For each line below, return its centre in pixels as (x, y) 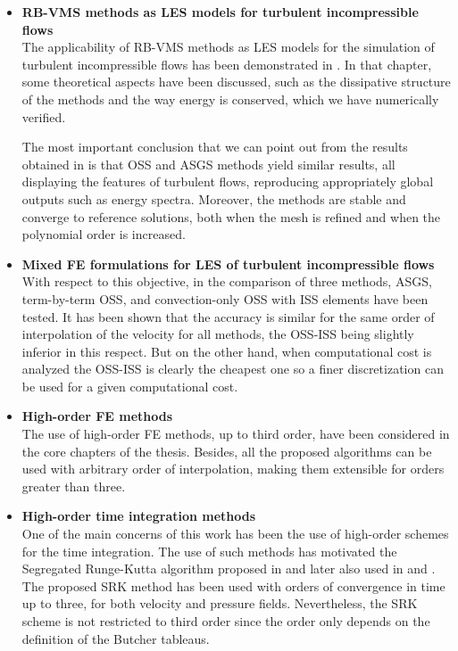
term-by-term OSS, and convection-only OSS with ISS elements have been (225, 298)
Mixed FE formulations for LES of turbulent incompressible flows (228, 264)
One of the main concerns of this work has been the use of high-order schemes (235, 534)
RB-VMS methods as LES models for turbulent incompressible (220, 12)
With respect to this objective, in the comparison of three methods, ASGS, (227, 281)
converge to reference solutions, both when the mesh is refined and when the (231, 216)
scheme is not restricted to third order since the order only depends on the (226, 621)
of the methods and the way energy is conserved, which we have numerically (230, 99)
